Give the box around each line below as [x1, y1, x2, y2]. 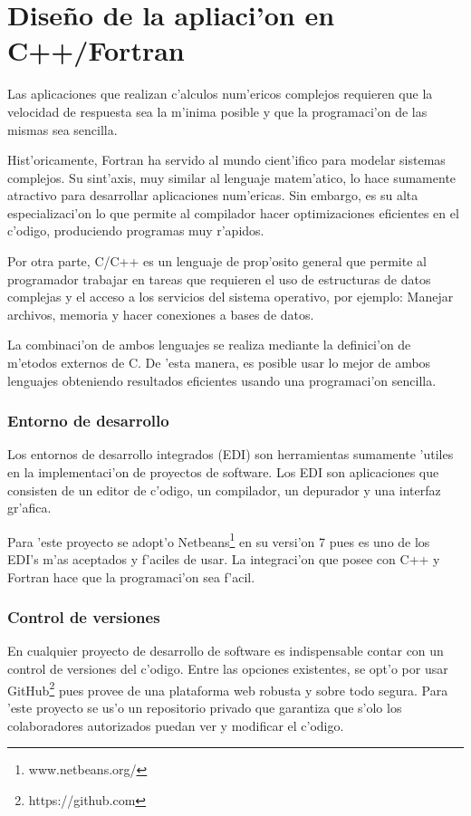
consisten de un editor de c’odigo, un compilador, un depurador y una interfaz [7, 480, 441, 499]
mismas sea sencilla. [7, 120, 118, 139]
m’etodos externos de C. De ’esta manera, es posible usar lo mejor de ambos [7, 353, 431, 372]
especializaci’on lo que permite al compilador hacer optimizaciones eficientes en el [7, 203, 459, 222]
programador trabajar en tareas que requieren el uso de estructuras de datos [7, 269, 431, 288]
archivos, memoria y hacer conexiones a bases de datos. [7, 304, 314, 323]
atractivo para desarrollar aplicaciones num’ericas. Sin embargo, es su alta [7, 186, 418, 205]
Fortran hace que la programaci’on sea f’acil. [7, 567, 255, 586]
